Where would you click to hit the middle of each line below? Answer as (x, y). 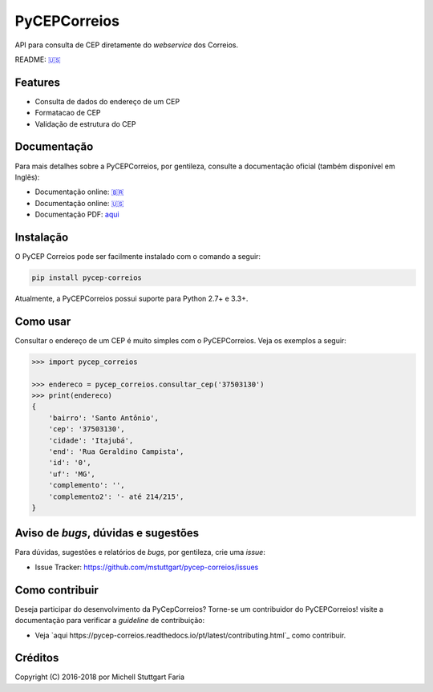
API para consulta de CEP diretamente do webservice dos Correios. (127, 45)
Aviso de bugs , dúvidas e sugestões (107, 533)
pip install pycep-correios (87, 277)
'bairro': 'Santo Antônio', (104, 418)
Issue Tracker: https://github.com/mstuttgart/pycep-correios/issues (147, 567)
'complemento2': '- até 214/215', (116, 496)
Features (37, 82)
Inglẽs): (27, 177)
